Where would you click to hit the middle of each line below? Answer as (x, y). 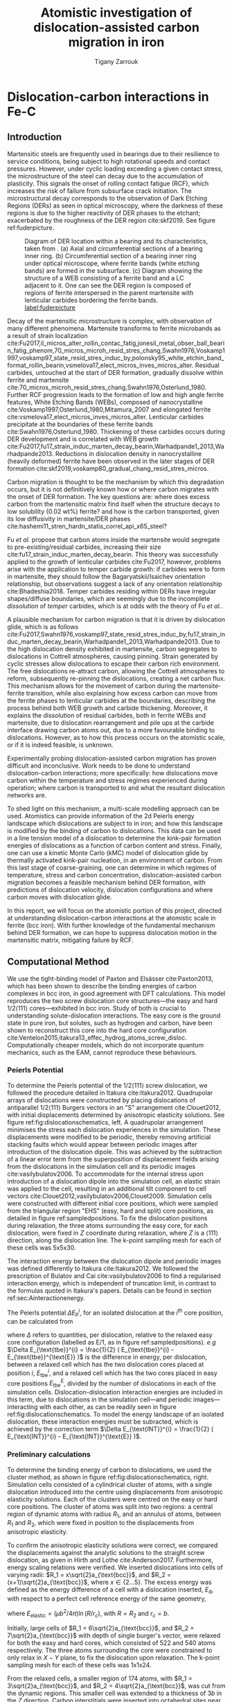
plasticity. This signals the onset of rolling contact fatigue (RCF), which (108, 183)
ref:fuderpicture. (31, 228)
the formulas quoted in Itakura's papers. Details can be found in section (109, 1290)
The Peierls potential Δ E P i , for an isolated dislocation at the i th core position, (115, 1313)
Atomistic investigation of (116, 13)
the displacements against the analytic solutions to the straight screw (106, 1553)
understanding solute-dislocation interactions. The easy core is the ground (114, 1016)
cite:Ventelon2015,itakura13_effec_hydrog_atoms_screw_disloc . (97, 1037)
